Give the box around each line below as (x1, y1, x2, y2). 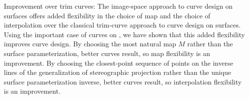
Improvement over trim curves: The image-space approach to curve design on (4, 1, 233, 11)
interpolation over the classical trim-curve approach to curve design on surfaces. (4, 20, 241, 30)
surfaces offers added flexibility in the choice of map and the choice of (4, 10, 211, 20)
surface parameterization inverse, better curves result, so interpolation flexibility (4, 76, 242, 86)
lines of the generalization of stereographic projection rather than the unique (4, 67, 232, 77)
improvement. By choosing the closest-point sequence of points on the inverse (4, 57, 233, 68)
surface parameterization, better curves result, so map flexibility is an (4, 48, 210, 58)
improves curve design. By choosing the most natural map (4, 39, 176, 49)
